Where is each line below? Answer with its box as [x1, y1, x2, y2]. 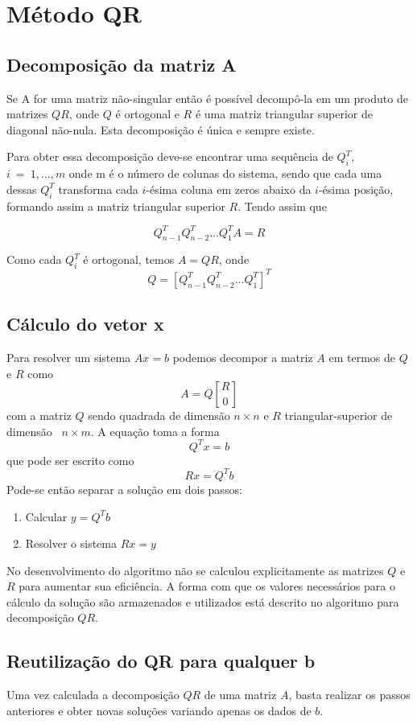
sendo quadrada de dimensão [88, 407, 230, 424]
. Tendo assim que [237, 197, 327, 214]
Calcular [25, 508, 68, 524]
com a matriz [6, 407, 72, 424]
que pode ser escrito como [6, 451, 134, 468]
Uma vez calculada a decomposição [6, 686, 180, 703]
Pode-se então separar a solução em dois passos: [6, 480, 242, 497]
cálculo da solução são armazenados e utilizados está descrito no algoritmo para [6, 593, 399, 610]
